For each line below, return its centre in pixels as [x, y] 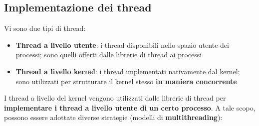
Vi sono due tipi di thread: [45, 28]
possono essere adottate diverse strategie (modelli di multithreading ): [113, 117]
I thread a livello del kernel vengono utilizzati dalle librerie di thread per [115, 98]
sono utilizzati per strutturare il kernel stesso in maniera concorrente [126, 81]
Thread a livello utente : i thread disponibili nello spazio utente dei [122, 45]
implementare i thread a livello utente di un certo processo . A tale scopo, [130, 107]
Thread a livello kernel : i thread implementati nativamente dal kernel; [128, 71]
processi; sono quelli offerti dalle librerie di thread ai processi [109, 55]
